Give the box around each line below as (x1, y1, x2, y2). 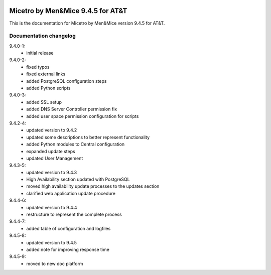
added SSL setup (26, 99, 62, 105)
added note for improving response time (26, 246, 110, 252)
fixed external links (26, 71, 66, 77)
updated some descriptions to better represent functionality (26, 134, 150, 140)
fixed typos (26, 64, 50, 70)
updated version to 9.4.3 (26, 169, 77, 175)
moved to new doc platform (26, 260, 83, 266)
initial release (26, 50, 54, 56)
